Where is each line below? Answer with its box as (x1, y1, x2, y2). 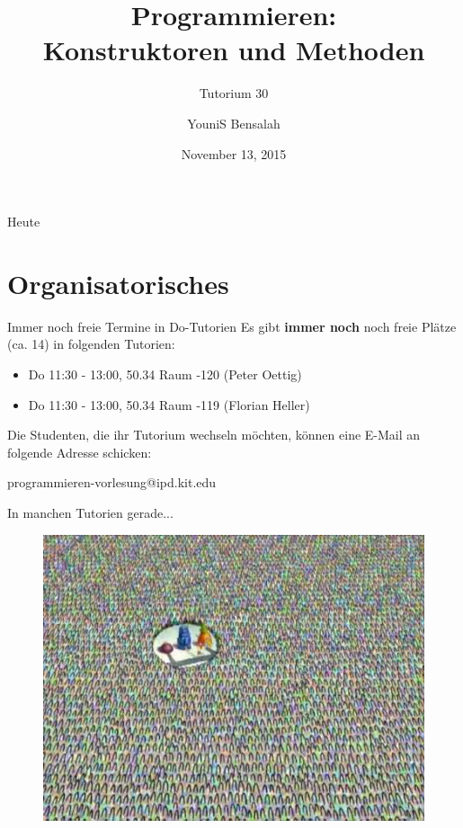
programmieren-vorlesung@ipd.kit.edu (7, 473, 217, 492)
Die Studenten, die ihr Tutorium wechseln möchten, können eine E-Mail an (7, 425, 421, 444)
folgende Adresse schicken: (7, 442, 152, 461)
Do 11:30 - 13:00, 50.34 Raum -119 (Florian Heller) (28, 395, 310, 414)
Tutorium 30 (199, 84, 269, 102)
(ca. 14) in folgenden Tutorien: (7, 334, 175, 353)
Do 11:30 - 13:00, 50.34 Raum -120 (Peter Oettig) (28, 365, 302, 383)
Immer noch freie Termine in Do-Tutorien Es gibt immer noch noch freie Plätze (7, 316, 457, 335)
